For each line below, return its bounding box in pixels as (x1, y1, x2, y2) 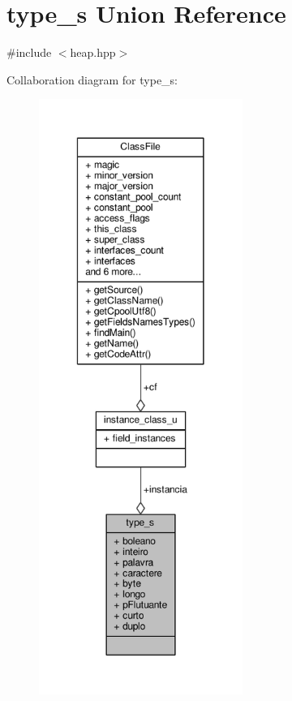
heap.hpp (70, 44, 116, 61)
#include (6, 44, 52, 61)
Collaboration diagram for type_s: (6, 71, 178, 88)
